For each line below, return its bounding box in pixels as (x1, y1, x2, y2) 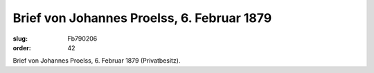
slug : (12, 34, 28, 43)
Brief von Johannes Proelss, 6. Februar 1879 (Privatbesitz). (12, 56, 181, 65)
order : (12, 43, 31, 52)
